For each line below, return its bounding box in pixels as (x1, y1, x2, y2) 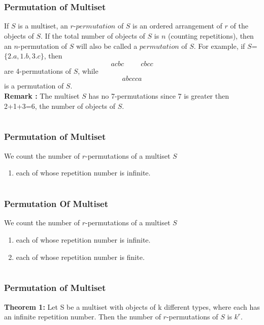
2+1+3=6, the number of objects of (4, 100, 116, 111)
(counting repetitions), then (168, 31, 254, 41)
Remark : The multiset (4, 91, 80, 101)
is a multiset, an (18, 20, 68, 31)
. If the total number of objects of (41, 31, 145, 41)
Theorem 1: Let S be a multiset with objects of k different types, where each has (4, 301, 260, 312)
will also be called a (76, 40, 138, 51)
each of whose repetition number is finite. (16, 251, 145, 262)
